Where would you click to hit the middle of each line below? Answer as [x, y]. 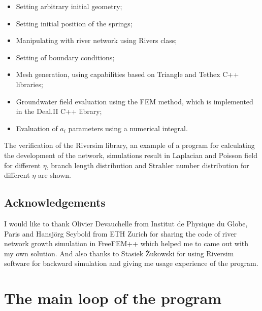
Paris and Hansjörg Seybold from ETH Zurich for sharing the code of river [120, 233]
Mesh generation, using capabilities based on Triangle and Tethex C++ [127, 74]
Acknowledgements [55, 202]
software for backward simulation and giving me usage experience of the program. [131, 263]
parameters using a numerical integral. [128, 128]
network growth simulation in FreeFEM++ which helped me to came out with [126, 243]
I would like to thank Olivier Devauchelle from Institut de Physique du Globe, [126, 223]
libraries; [29, 84]
